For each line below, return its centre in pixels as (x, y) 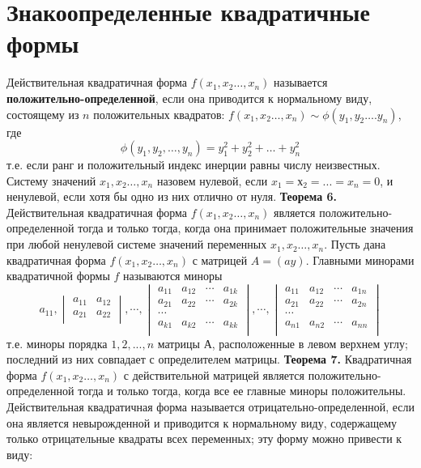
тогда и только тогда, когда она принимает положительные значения (246, 228)
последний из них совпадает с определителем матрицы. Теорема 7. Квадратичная (209, 359)
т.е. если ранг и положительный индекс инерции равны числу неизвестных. (193, 165)
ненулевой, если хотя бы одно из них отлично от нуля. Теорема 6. (172, 196)
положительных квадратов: (159, 114)
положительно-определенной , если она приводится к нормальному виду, (189, 98)
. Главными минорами (360, 260)
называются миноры (173, 276)
